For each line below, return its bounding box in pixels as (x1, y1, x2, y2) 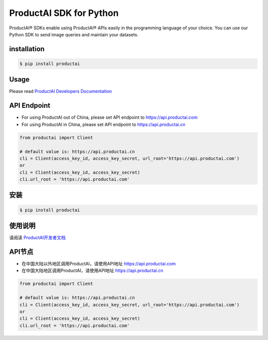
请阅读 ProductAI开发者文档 (9, 235, 66, 241)
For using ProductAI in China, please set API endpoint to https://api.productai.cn (21, 121, 186, 127)
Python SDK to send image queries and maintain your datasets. (9, 31, 138, 37)
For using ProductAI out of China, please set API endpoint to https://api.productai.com (21, 114, 198, 120)
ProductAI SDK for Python (9, 7, 119, 18)
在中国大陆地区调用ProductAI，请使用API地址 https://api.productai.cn (21, 267, 163, 273)
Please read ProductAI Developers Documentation (9, 88, 112, 94)
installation (9, 45, 45, 53)
